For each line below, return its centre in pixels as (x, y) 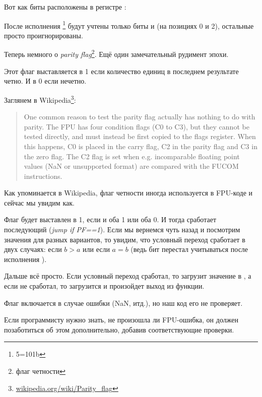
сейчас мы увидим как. (39, 202)
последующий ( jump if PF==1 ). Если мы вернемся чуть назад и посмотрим (122, 229)
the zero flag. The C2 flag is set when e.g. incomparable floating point (132, 156)
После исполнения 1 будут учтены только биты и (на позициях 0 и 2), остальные (129, 25)
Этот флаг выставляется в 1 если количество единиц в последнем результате (121, 71)
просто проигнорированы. (44, 35)
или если (96, 249)
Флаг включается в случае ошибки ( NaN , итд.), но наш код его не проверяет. (123, 303)
